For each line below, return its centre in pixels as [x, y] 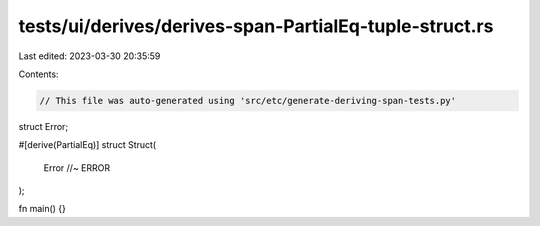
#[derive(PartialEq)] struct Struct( [87, 145]
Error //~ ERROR [76, 167]
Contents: [38, 74]
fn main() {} [42, 209]
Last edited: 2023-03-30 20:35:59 [89, 56]
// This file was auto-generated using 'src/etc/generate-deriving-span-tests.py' [248, 100]
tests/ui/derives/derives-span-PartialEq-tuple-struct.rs [256, 26]
